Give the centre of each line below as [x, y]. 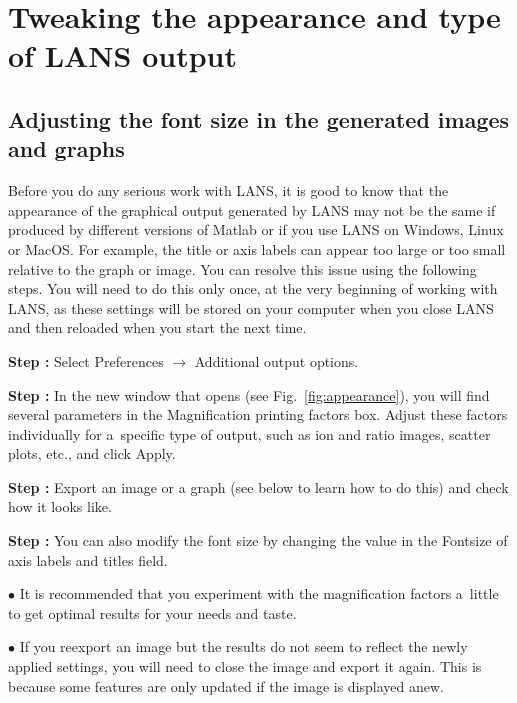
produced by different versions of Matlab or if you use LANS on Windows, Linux [256, 229]
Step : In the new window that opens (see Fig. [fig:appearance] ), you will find [249, 394]
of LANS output [122, 55]
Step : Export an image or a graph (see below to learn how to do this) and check [258, 486]
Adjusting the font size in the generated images [259, 118]
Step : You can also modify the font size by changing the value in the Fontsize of [258, 540]
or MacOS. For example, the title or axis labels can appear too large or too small [257, 248]
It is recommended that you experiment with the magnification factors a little [259, 593]
